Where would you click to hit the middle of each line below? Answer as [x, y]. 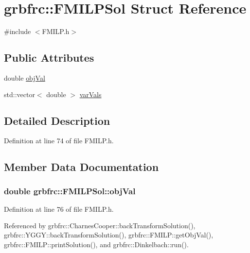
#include [18, 31]
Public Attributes [49, 58]
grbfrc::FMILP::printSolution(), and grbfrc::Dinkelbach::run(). [96, 244]
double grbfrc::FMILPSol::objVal [70, 191]
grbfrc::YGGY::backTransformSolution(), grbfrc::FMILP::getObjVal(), [109, 235]
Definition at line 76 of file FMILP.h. [59, 209]
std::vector [19, 94]
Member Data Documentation [81, 167]
